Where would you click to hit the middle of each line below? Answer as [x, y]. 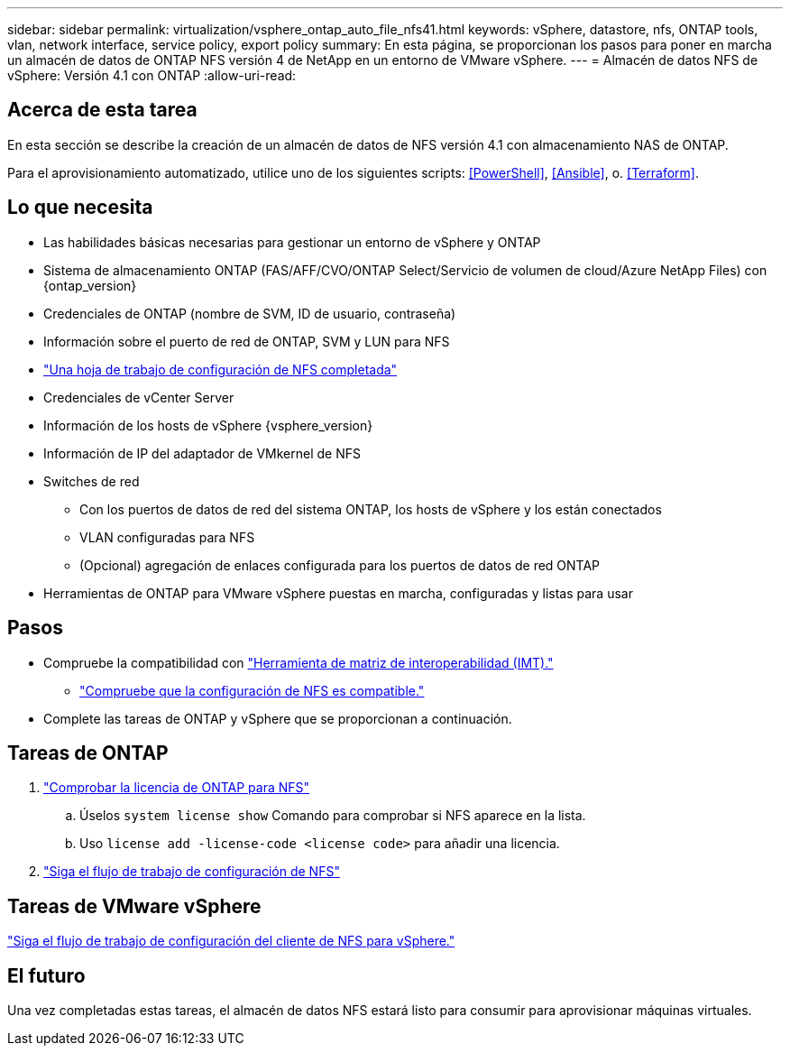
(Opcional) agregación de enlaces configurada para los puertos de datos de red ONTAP [340, 565]
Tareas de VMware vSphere [134, 906]
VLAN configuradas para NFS [167, 537]
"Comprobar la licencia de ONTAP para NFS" [177, 788]
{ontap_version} [90, 285]
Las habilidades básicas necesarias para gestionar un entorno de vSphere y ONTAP [292, 242]
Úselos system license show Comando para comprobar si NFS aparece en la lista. [333, 816]
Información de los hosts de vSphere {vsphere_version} [208, 425]
